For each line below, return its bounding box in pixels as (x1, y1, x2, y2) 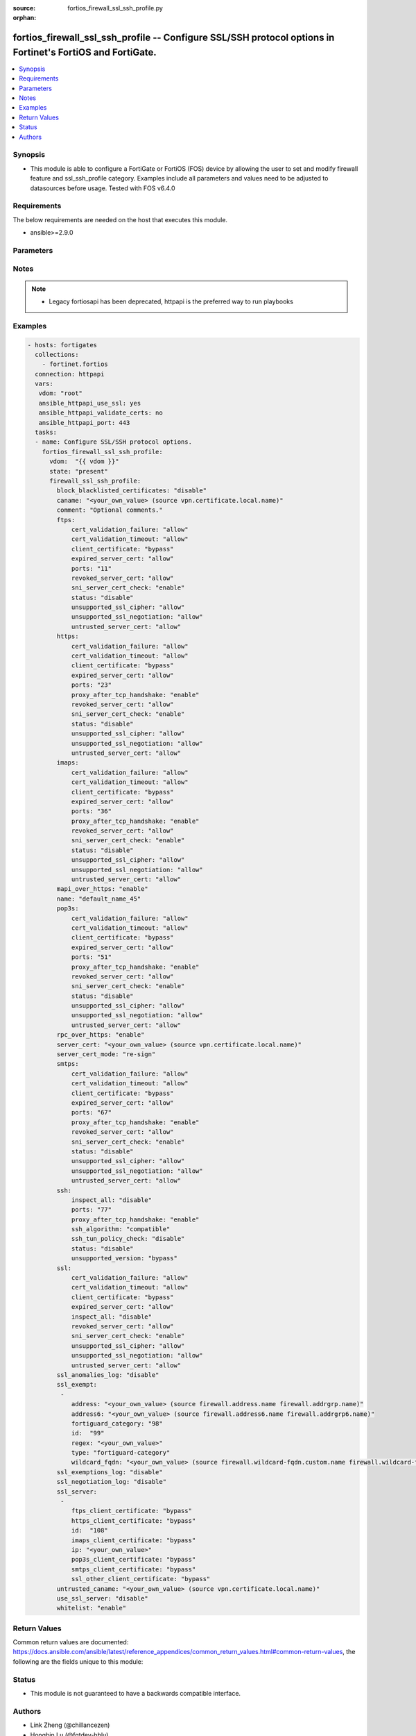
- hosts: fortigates (27, 341, 97, 349)
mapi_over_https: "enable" (56, 885, 148, 893)
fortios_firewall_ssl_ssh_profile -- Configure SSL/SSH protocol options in (12, 32, 335, 44)
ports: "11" (71, 565, 112, 572)
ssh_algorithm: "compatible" (71, 1226, 171, 1233)
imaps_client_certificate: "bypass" (71, 1536, 196, 1544)
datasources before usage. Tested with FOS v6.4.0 (30, 184, 176, 192)
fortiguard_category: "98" (71, 1419, 163, 1427)
